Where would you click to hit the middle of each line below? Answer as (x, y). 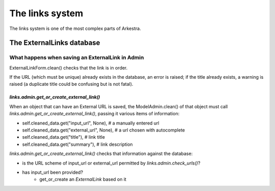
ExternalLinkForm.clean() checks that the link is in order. (68, 68)
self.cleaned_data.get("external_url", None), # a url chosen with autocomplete (104, 130)
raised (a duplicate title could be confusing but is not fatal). (71, 84)
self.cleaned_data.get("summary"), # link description (77, 144)
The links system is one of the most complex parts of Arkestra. (75, 28)
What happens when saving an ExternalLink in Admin (77, 57)
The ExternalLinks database (55, 43)
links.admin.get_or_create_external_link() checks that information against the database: (101, 154)
